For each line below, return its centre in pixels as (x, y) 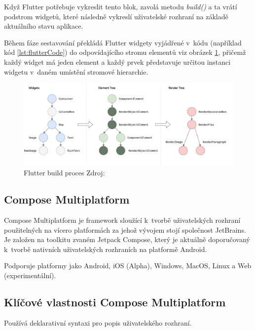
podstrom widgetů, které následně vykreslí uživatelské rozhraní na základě (116, 16)
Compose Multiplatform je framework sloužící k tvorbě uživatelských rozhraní (122, 220)
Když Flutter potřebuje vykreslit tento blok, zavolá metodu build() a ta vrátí (121, 6)
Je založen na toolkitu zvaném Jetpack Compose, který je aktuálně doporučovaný (127, 239)
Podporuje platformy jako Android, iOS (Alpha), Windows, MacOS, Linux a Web (128, 266)
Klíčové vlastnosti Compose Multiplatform (115, 302)
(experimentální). (30, 275)
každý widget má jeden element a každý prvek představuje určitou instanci (117, 62)
